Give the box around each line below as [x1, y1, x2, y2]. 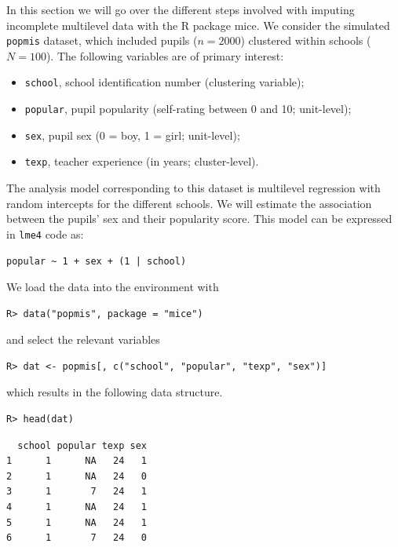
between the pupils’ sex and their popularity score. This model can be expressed [6, 210, 393, 227]
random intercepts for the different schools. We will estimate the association [6, 195, 372, 211]
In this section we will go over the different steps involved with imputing [6, 2, 355, 17]
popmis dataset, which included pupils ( [6, 32, 198, 49]
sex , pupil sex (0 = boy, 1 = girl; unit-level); [24, 126, 240, 143]
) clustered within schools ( [240, 32, 371, 49]
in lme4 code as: [6, 225, 84, 242]
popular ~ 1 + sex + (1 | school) [6, 255, 187, 267]
